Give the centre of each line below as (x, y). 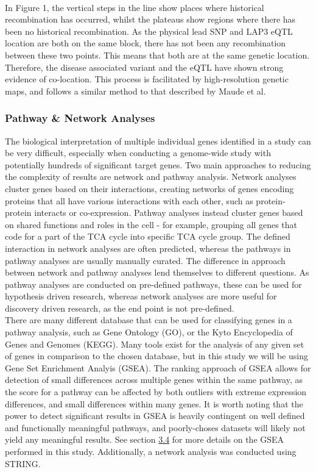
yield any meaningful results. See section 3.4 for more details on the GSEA (145, 439)
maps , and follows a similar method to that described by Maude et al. (135, 91)
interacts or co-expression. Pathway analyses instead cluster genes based (169, 213)
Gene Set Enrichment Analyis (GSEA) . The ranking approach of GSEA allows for (158, 367)
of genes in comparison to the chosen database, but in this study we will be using (156, 356)
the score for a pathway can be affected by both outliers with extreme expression (156, 392)
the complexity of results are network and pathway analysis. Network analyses (151, 177)
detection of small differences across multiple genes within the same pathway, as (154, 380)
